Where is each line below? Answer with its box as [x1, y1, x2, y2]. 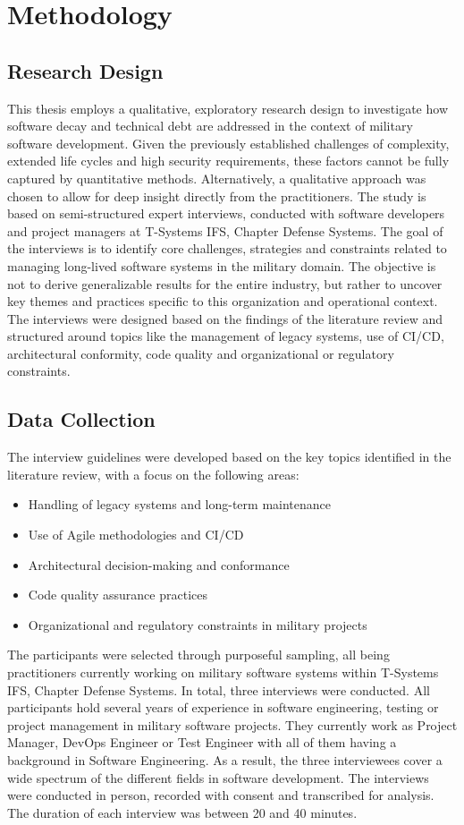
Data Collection [7, 405, 156, 433]
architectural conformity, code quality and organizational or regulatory [7, 344, 394, 362]
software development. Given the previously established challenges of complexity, [7, 133, 450, 152]
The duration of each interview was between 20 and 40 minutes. [7, 803, 358, 821]
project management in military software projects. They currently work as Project [7, 715, 458, 734]
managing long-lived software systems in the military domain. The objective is [7, 256, 436, 275]
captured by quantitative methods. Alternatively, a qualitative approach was [7, 168, 426, 187]
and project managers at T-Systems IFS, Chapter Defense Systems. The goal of [7, 221, 443, 240]
